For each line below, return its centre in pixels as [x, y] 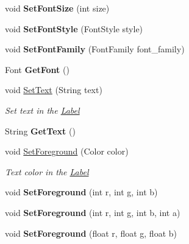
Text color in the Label [47, 171]
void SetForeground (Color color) [67, 151]
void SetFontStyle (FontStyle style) [74, 28]
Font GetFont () [37, 69]
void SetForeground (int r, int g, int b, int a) [93, 212]
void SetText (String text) [54, 90]
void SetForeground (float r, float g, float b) [91, 233]
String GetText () [40, 131]
